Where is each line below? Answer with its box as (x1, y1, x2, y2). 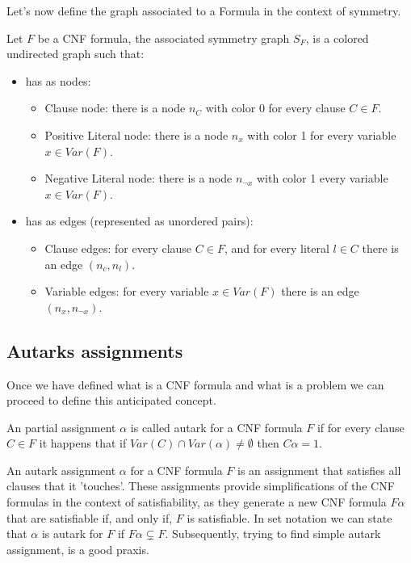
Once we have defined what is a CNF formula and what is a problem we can (6, 376, 384, 393)
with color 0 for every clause (205, 99, 346, 116)
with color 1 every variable (256, 170, 388, 187)
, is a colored (305, 29, 369, 46)
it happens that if (39, 435, 127, 452)
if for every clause (317, 418, 405, 435)
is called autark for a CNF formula (130, 418, 303, 435)
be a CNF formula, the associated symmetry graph (37, 29, 290, 46)
